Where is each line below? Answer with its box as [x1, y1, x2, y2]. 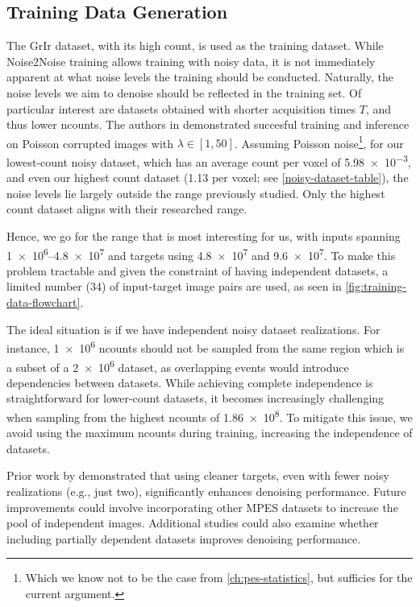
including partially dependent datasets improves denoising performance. [6, 530, 361, 547]
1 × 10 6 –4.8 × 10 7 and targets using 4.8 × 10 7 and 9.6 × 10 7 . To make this [6, 244, 396, 263]
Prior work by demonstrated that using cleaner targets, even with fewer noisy [6, 467, 389, 484]
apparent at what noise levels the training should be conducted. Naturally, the [6, 68, 393, 85]
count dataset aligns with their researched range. [6, 200, 247, 217]
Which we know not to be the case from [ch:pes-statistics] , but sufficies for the [25, 569, 413, 586]
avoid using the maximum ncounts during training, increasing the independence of [6, 424, 413, 441]
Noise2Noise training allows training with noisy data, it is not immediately [6, 52, 376, 69]
